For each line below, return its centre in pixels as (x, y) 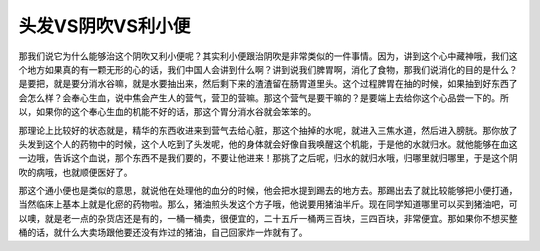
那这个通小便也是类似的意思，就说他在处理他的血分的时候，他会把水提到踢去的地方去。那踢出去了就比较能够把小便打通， (268, 191)
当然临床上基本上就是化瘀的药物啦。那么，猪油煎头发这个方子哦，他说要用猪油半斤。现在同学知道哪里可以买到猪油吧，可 (268, 204)
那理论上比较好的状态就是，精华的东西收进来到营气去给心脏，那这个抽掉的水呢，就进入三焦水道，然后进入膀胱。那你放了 (268, 130)
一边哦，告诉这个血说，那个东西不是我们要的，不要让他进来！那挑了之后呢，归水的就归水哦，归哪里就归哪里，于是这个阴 (268, 158)
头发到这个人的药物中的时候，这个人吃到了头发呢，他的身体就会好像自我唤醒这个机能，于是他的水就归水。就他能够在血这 (268, 144)
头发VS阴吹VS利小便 (104, 26)
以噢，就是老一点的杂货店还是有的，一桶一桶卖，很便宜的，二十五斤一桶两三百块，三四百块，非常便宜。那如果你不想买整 (268, 218)
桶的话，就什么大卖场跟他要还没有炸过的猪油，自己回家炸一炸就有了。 (163, 232)
